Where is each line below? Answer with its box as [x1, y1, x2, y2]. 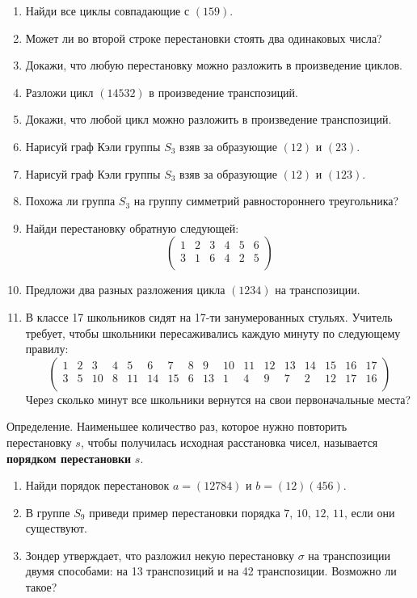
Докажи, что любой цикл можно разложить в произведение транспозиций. [25, 111, 392, 128]
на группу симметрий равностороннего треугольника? [133, 192, 399, 209]
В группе [25, 503, 70, 520]
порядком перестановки [6, 449, 132, 466]
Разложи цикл [25, 83, 94, 100]
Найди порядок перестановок [25, 477, 170, 494]
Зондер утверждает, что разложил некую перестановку [25, 546, 295, 563]
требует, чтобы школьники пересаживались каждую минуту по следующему [25, 324, 401, 341]
